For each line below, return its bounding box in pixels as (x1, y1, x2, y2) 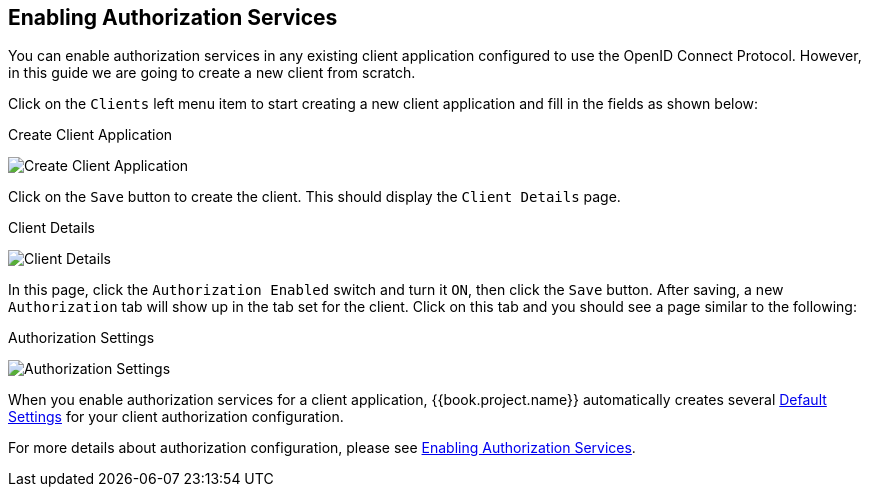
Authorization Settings (8, 329, 155, 347)
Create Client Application (8, 126, 173, 144)
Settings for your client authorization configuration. (8, 408, 344, 426)
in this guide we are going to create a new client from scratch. (8, 64, 416, 82)
